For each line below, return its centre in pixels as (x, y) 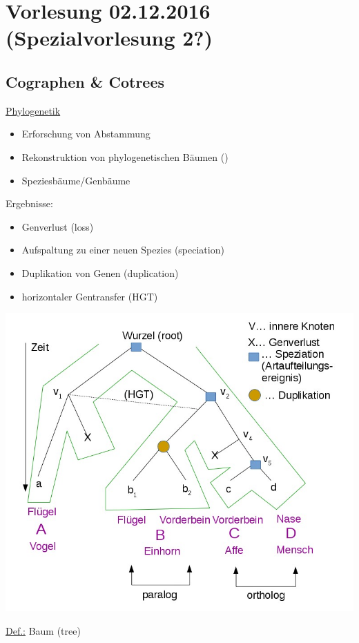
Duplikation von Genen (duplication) (100, 272)
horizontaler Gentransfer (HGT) (90, 296)
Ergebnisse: (29, 203)
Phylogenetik (33, 110)
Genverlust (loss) (58, 226)
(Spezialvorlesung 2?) (109, 38)
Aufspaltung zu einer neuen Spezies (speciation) (123, 250)
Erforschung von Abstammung (86, 134)
